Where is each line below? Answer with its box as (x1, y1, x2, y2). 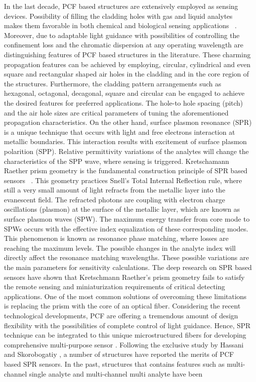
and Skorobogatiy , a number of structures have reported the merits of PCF (4, 349, 234, 359)
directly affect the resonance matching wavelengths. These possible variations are (4, 252, 249, 263)
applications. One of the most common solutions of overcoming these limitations (4, 291, 247, 301)
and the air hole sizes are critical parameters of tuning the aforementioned (4, 107, 229, 117)
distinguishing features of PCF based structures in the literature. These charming (4, 49, 251, 59)
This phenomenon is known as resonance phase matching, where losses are (4, 233, 229, 243)
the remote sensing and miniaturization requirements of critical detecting (4, 281, 225, 292)
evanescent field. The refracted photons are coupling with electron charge (4, 194, 225, 204)
